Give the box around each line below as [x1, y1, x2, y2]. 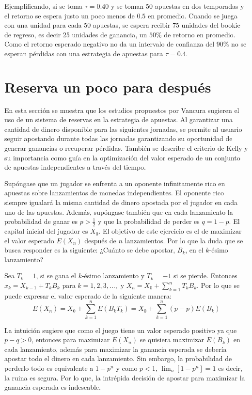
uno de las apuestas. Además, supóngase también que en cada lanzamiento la [4, 206, 233, 217]
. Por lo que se [197, 280, 240, 290]
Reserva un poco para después [4, 77, 211, 96]
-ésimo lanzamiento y [81, 270, 145, 281]
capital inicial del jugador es [4, 226, 88, 236]
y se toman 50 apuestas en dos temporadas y [110, 1, 244, 11]
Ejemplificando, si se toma [4, 1, 82, 11]
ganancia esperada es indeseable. [4, 382, 101, 392]
